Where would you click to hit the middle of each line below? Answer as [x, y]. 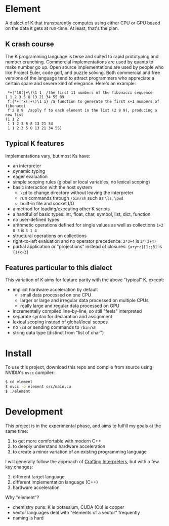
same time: [17, 431]
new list [14, 115]
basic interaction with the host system [52, 187]
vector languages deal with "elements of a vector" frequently [76, 512]
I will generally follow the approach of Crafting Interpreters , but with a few [82, 461]
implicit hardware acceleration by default [55, 290]
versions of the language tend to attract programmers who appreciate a [80, 78]
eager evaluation [30, 176]
